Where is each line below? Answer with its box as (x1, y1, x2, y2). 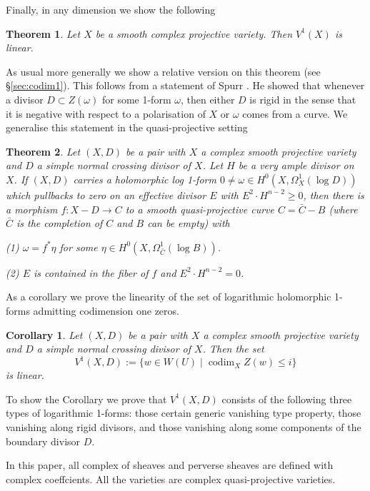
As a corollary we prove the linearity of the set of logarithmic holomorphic (6, 289, 331, 304)
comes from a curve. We (242, 106, 348, 121)
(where (329, 201, 358, 216)
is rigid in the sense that (249, 91, 356, 106)
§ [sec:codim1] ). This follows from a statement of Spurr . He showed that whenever (6, 78, 365, 93)
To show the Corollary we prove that (6, 391, 167, 406)
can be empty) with (147, 216, 230, 231)
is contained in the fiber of (33, 265, 149, 280)
